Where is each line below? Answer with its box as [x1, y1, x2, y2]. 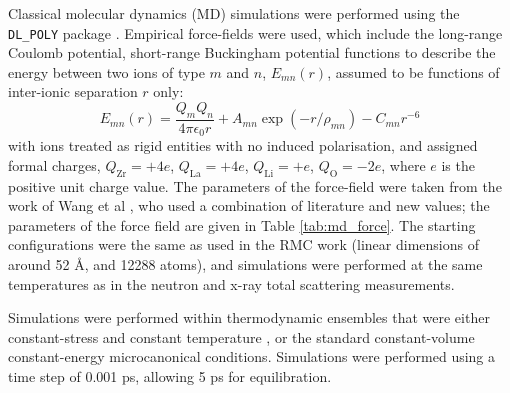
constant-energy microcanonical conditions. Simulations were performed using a [8, 346, 496, 367]
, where [381, 154, 426, 175]
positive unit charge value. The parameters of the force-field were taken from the [8, 175, 502, 196]
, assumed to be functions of [327, 61, 500, 82]
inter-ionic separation [8, 81, 138, 102]
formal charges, [8, 154, 101, 175]
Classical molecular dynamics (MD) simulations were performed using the [8, 3, 460, 23]
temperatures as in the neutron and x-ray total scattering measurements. [8, 273, 455, 294]
